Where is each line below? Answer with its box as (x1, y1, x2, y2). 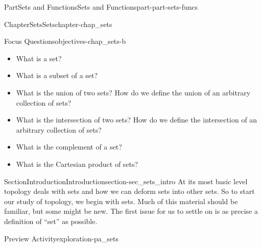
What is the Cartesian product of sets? (16, 158, 138, 169)
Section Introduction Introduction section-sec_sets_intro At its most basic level (4, 176, 248, 186)
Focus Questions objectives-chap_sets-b (4, 36, 126, 46)
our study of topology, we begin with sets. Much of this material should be (4, 195, 238, 206)
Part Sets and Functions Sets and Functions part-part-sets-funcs (4, 2, 198, 12)
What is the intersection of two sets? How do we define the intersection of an (16, 114, 257, 125)
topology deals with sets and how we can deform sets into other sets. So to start (4, 186, 255, 196)
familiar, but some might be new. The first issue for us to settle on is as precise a (4, 206, 258, 216)
